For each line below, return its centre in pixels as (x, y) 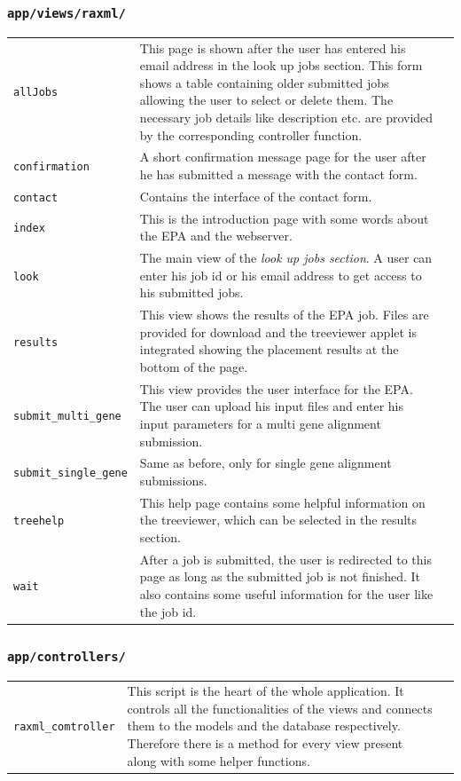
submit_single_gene (70, 473)
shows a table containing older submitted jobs (264, 82)
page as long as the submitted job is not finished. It (280, 576)
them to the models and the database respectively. (264, 726)
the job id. (168, 611)
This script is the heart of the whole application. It (266, 691)
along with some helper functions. (219, 760)
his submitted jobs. (191, 292)
